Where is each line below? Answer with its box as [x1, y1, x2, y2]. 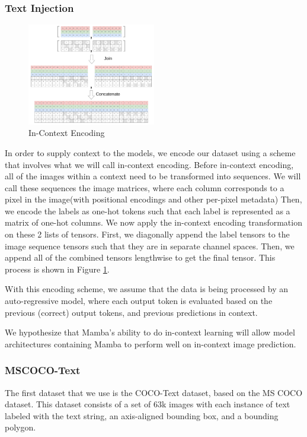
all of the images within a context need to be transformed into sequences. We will [5, 170, 301, 182]
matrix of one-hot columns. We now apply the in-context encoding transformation [5, 216, 302, 229]
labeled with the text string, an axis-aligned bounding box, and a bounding [5, 409, 279, 422]
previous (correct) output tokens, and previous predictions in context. [5, 306, 258, 318]
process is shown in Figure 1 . [5, 262, 110, 275]
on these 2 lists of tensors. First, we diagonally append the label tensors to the [5, 228, 290, 240]
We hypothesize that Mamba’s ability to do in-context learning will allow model [5, 326, 295, 338]
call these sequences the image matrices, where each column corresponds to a [5, 181, 284, 194]
